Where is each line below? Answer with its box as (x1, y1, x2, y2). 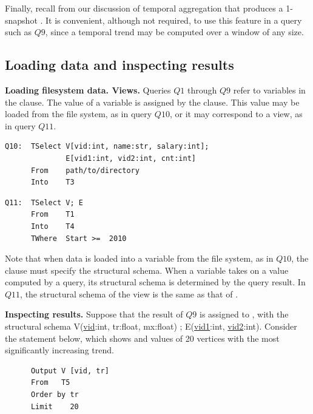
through (187, 83, 217, 96)
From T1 (30, 210, 75, 219)
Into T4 (30, 222, 75, 231)
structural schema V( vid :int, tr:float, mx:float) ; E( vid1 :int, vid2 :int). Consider (5, 320, 297, 333)
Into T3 (30, 178, 75, 187)
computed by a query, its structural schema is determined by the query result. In (5, 276, 306, 288)
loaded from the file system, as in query (5, 107, 152, 120)
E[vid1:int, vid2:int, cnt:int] (66, 154, 196, 163)
